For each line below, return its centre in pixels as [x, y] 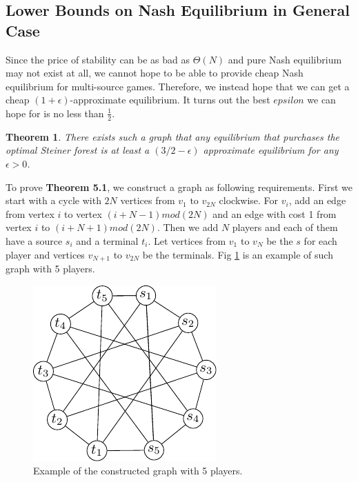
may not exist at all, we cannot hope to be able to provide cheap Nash [155, 73]
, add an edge [317, 200]
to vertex [83, 213]
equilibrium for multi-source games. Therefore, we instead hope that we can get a [178, 86]
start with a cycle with [53, 200]
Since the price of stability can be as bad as [98, 59]
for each [320, 240]
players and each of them [285, 227]
